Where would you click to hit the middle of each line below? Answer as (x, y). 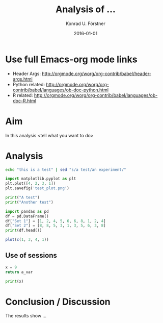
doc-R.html (24, 101)
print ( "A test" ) (22, 197)
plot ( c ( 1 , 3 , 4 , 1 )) (27, 240)
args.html (23, 79)
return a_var (19, 272)
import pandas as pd (27, 211)
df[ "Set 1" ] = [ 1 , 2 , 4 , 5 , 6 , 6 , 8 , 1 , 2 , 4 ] (56, 221)
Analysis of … (86, 9)
